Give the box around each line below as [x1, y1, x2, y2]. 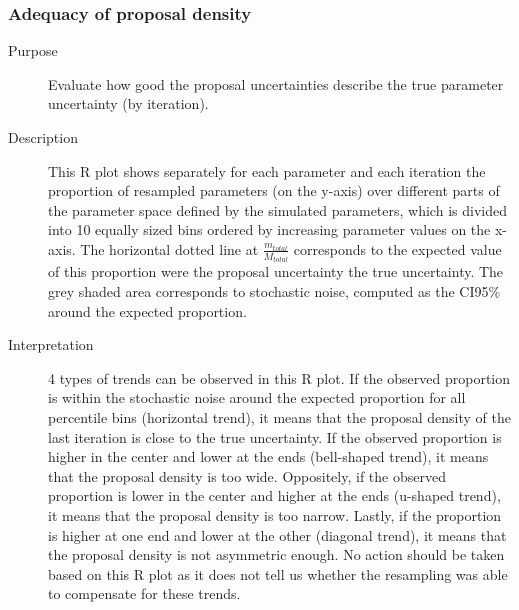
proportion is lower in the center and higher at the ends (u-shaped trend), [48, 485, 501, 506]
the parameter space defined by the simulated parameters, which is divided [48, 199, 507, 220]
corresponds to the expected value [293, 238, 502, 259]
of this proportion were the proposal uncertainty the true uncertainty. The [48, 261, 504, 282]
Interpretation [8, 334, 94, 355]
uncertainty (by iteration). [48, 93, 209, 114]
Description [8, 127, 78, 147]
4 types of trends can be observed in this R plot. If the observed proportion [48, 367, 511, 388]
